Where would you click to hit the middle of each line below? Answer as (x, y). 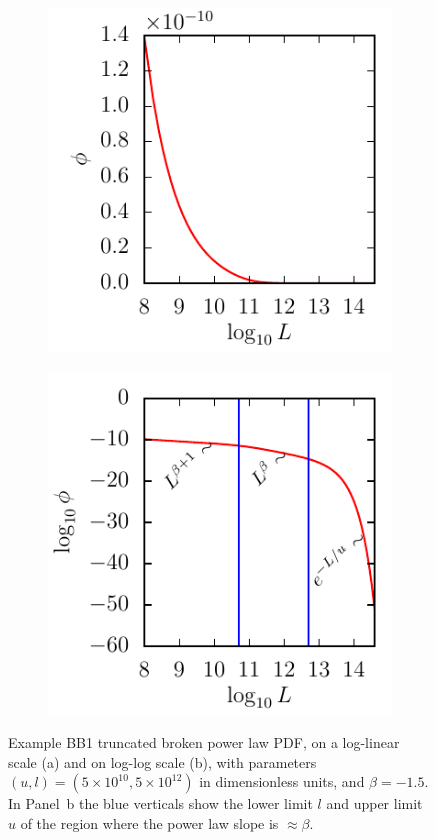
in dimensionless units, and (282, 781)
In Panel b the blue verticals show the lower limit (160, 803)
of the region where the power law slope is (149, 822)
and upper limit (374, 803)
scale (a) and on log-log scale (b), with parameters (162, 761)
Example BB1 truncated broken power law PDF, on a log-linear (204, 742)
